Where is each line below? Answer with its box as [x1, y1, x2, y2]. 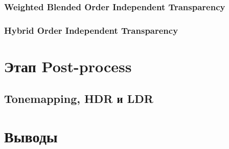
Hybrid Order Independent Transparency [4, 24, 178, 36]
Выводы [4, 126, 58, 147]
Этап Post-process [4, 55, 132, 76]
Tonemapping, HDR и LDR [4, 91, 153, 107]
